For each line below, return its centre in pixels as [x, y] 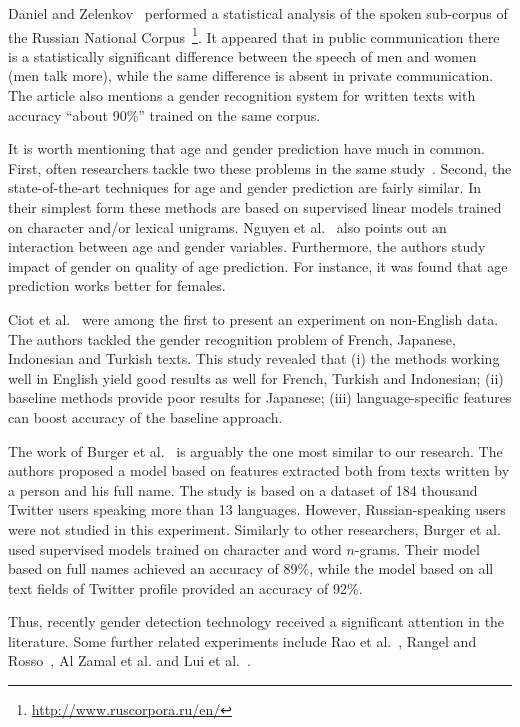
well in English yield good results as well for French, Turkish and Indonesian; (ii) [256, 377]
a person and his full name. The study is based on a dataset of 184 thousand [243, 489]
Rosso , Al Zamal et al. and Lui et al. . [129, 660]
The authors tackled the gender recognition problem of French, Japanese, [232, 338]
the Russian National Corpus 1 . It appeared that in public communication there [254, 35]
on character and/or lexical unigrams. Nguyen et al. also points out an [227, 226]
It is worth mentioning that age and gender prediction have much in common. [246, 148]
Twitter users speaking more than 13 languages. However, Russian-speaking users [257, 509]
